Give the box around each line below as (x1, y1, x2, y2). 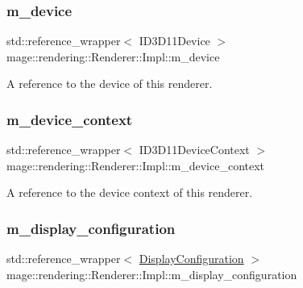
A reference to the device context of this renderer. (6, 184, 253, 201)
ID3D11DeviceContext (139, 141, 250, 158)
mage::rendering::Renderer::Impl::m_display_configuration (6, 265, 297, 282)
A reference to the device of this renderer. (6, 75, 213, 92)
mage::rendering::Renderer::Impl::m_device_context (6, 157, 265, 173)
